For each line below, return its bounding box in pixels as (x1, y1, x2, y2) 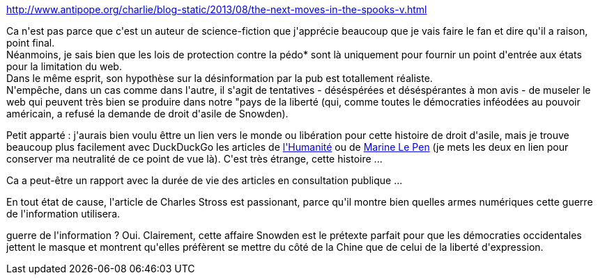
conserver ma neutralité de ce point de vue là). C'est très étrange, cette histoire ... (6, 153, 383, 165)
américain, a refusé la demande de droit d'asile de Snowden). (6, 108, 289, 120)
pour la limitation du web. (6, 60, 122, 72)
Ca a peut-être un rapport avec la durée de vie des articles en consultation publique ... (6, 174, 403, 186)
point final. (6, 37, 55, 49)
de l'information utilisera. (6, 208, 121, 220)
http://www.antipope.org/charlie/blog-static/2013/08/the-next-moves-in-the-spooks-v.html (6, 3, 427, 15)
